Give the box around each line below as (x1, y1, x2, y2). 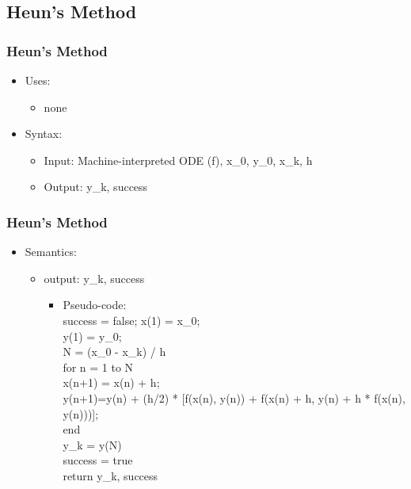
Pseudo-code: (63, 296, 127, 313)
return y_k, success (63, 467, 158, 483)
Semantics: (25, 243, 77, 260)
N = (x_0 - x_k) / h (63, 343, 166, 360)
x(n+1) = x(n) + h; (63, 374, 160, 391)
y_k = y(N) (63, 436, 122, 453)
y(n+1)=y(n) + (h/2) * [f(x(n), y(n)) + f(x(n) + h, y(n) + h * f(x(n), (63, 389, 405, 406)
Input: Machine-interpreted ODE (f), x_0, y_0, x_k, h (44, 151, 313, 168)
